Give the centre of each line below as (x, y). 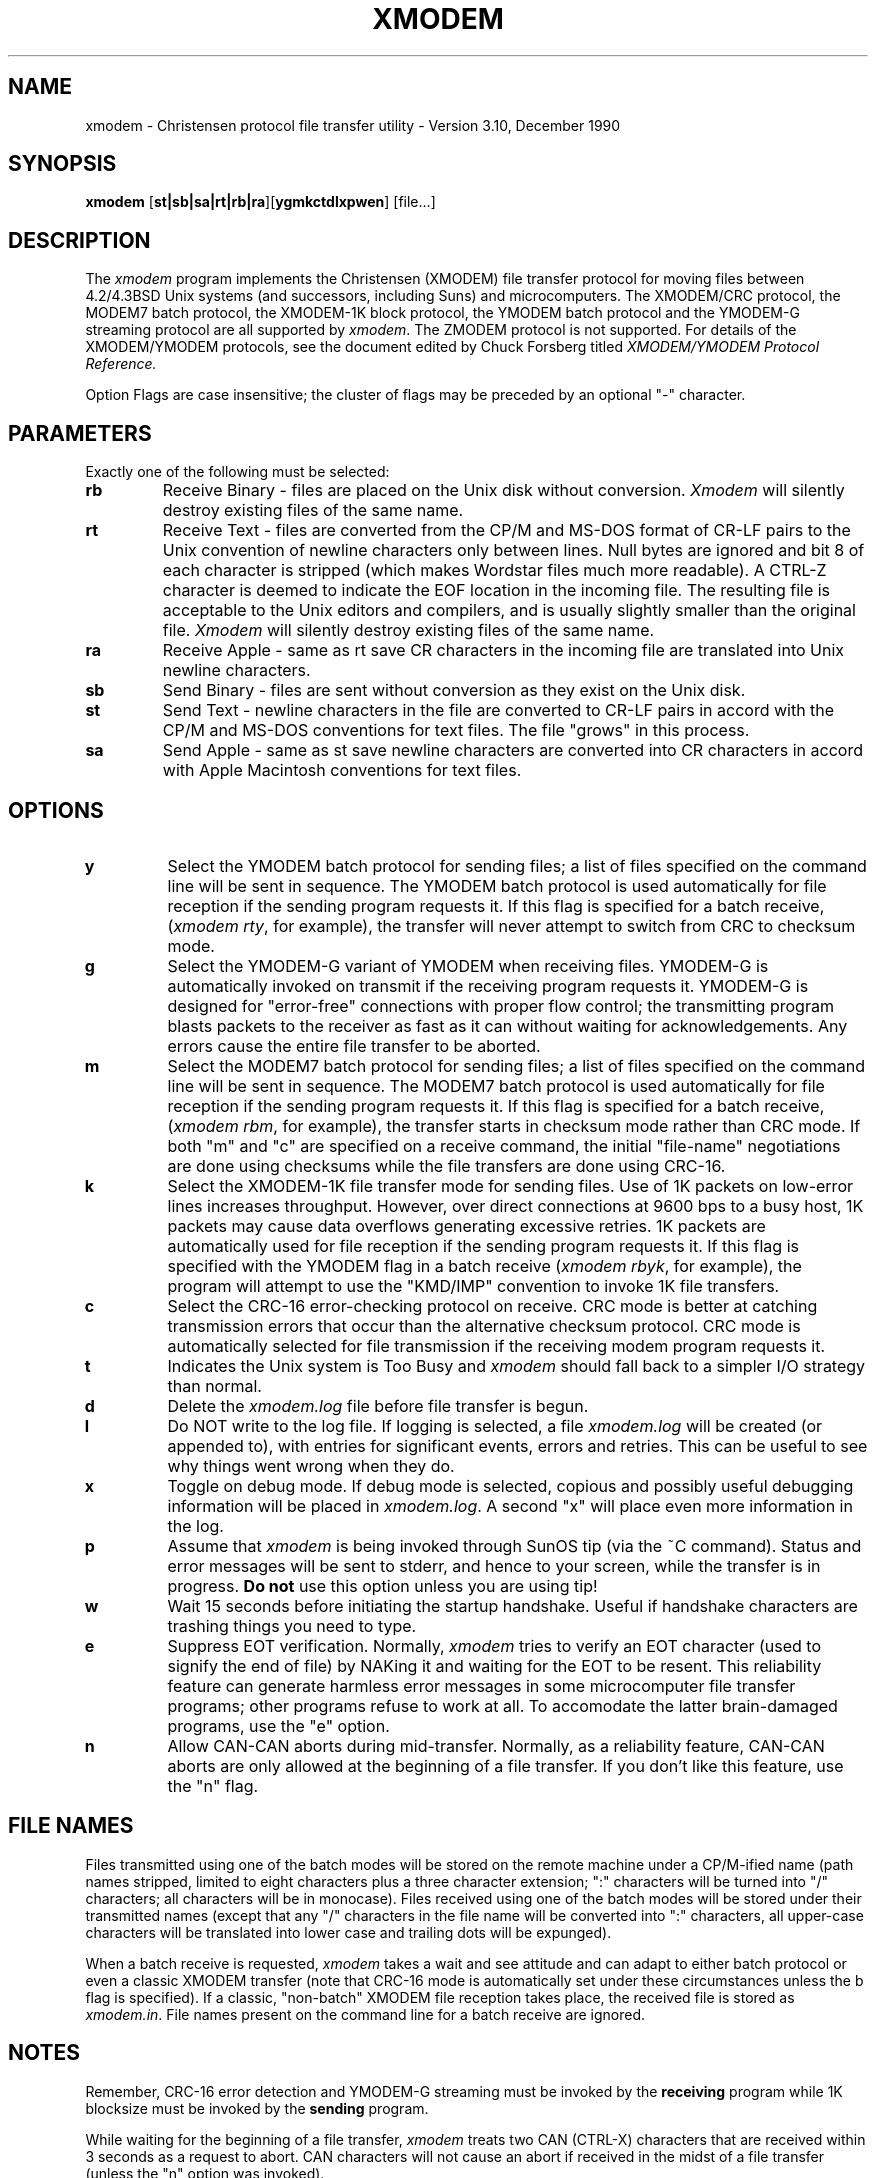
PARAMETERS (80, 433)
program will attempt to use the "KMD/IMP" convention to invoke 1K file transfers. (473, 1285)
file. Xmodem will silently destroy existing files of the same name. (408, 630)
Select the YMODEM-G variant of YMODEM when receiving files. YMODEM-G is (468, 965)
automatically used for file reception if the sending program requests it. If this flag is (483, 1245)
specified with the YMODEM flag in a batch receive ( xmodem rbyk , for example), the (484, 1265)
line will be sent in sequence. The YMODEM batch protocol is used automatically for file (497, 885)
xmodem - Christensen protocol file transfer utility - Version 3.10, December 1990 (353, 125)
